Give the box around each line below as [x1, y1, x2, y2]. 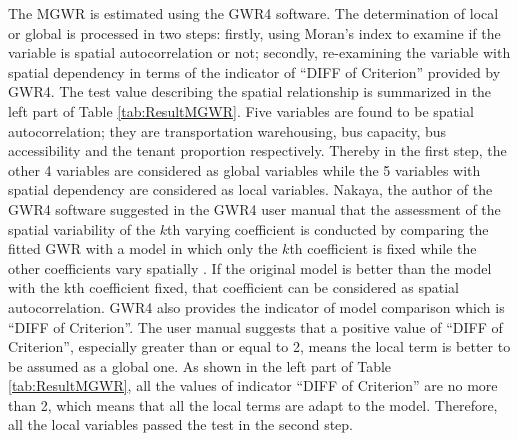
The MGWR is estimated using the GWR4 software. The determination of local [8, 3, 499, 23]
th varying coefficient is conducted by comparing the [167, 218, 489, 239]
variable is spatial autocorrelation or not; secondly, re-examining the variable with [8, 42, 511, 63]
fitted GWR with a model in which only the [8, 238, 278, 259]
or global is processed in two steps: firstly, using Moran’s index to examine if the [8, 22, 501, 43]
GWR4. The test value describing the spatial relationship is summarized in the [8, 81, 492, 102]
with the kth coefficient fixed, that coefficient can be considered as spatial [8, 277, 459, 298]
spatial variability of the [8, 218, 156, 239]
